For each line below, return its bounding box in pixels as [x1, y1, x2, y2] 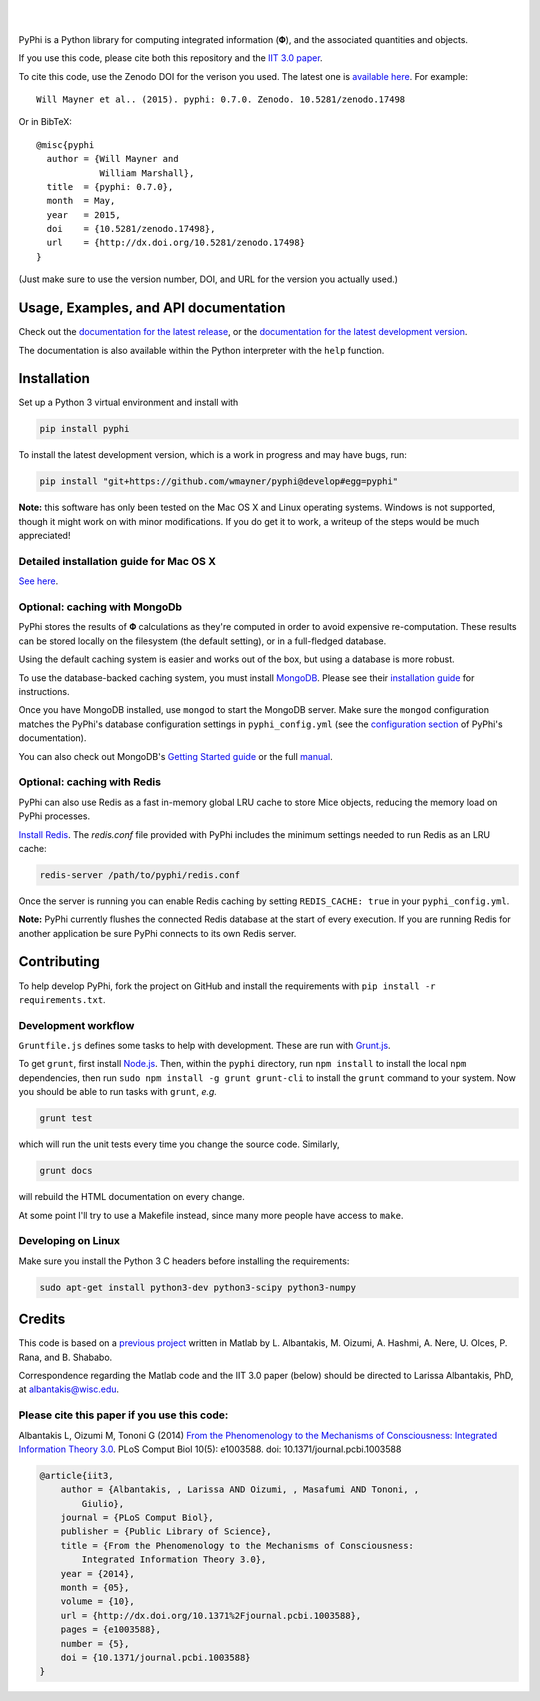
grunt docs [39, 1165, 93, 1177]
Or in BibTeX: [18, 116, 72, 128]
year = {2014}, [60, 1568, 135, 1579]
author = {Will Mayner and [46, 153, 179, 165]
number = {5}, [60, 1638, 130, 1649]
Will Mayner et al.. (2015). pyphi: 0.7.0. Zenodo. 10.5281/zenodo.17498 [36, 93, 406, 105]
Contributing [18, 953, 100, 970]
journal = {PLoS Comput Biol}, [60, 1512, 214, 1524]
